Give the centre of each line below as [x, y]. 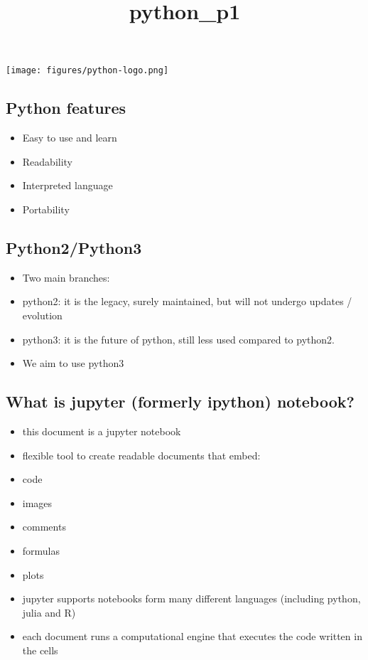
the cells [40, 650]
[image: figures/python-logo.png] [87, 71]
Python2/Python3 [74, 247]
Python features [66, 108]
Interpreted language [67, 185]
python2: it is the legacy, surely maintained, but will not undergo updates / [187, 301]
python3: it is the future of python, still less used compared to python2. [178, 339]
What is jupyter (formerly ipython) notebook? [180, 401]
